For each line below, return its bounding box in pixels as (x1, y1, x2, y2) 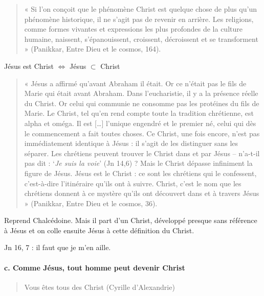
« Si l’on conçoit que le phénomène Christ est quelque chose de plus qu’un (24, 4, 257, 14)
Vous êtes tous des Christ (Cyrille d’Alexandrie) (24, 281, 175, 292)
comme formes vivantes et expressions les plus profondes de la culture (24, 23, 243, 34)
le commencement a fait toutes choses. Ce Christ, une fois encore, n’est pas (24, 128, 260, 138)
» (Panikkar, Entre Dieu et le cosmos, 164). (24, 43, 161, 54)
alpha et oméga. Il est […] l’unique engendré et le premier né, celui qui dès (24, 117, 256, 128)
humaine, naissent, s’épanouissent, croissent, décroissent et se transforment (24, 33, 258, 44)
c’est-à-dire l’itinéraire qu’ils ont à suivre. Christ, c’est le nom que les (24, 178, 241, 188)
